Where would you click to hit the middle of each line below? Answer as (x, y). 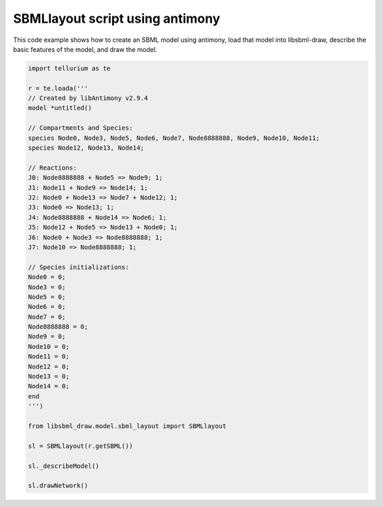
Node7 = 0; (47, 317)
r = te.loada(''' (58, 88)
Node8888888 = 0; (58, 327)
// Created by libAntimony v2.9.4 (88, 98)
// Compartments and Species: (81, 128)
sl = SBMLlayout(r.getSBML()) (81, 446)
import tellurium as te (70, 68)
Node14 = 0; (49, 386)
